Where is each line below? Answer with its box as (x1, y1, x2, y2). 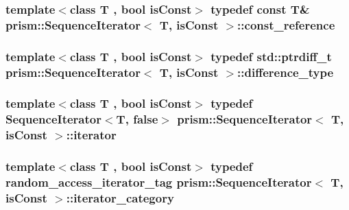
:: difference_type (237, 63, 334, 80)
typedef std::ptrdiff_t (210, 47, 332, 65)
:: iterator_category (66, 189, 174, 206)
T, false (116, 110, 158, 128)
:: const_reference (237, 16, 335, 33)
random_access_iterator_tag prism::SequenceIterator (5, 174, 312, 191)
